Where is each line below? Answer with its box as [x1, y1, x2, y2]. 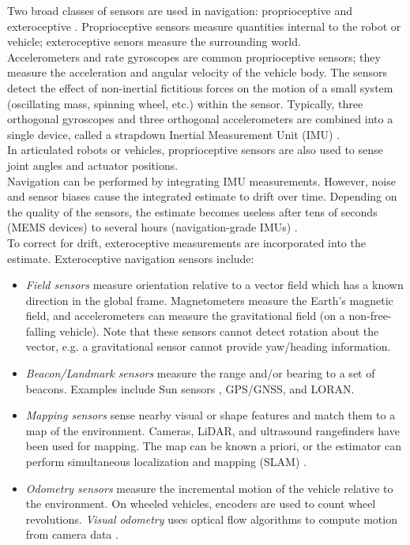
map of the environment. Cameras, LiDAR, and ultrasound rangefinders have [25, 422, 400, 438]
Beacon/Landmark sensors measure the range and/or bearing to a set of [25, 365, 375, 381]
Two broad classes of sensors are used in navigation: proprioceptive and [7, 2, 353, 18]
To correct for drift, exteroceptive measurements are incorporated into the [7, 234, 366, 250]
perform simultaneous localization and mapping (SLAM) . [25, 453, 307, 470]
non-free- [348, 307, 392, 324]
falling [25, 322, 56, 339]
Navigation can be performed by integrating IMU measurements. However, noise [7, 172, 396, 189]
